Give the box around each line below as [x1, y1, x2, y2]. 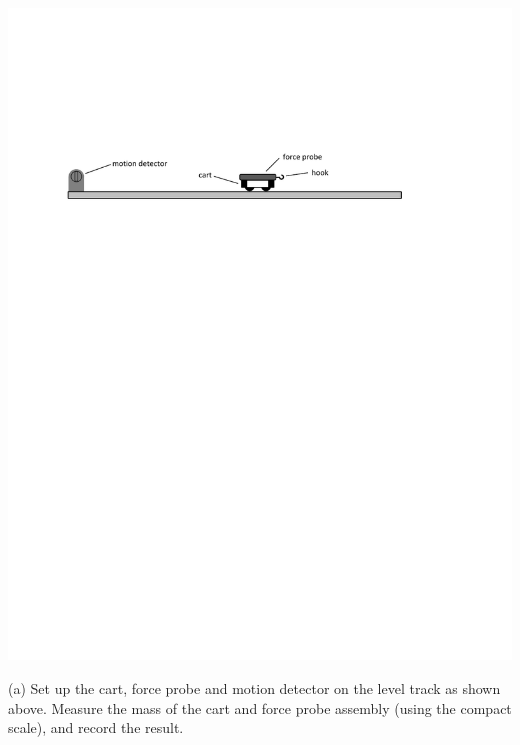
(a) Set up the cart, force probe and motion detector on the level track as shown [8, 678, 501, 699]
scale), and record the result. [8, 717, 184, 738]
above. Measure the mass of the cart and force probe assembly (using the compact [8, 697, 512, 718]
